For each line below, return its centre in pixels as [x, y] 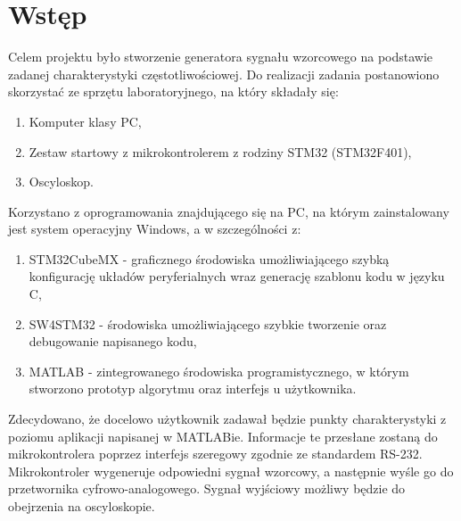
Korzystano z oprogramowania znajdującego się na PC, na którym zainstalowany [229, 211]
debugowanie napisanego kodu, [113, 341]
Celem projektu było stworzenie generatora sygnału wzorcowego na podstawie [221, 57]
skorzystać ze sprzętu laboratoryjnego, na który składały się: [173, 91]
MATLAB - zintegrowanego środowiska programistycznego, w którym [219, 371]
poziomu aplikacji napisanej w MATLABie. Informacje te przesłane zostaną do [223, 436]
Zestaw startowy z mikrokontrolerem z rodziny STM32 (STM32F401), [220, 151]
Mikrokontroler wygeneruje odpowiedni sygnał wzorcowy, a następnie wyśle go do [231, 471]
